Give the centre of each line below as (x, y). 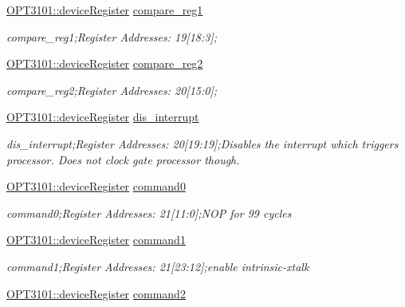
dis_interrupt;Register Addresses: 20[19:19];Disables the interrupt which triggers (202, 143)
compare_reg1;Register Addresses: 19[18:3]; (112, 36)
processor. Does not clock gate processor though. (123, 159)
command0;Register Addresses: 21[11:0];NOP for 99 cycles (149, 213)
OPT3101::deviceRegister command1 (96, 240)
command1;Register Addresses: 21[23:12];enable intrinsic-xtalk (158, 266)
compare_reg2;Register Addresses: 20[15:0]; (112, 90)
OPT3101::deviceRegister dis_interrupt (103, 117)
